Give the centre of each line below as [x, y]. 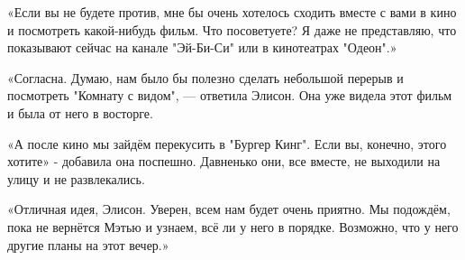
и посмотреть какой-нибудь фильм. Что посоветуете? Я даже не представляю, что [232, 29]
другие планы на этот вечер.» [88, 244]
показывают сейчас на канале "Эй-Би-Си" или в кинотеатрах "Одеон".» [202, 47]
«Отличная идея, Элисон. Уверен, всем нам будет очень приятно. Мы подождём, [229, 209]
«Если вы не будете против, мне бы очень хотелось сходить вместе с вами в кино [232, 12]
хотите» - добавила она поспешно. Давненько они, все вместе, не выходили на [224, 161]
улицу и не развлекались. [76, 178]
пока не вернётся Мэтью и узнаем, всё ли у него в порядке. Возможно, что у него [233, 226]
